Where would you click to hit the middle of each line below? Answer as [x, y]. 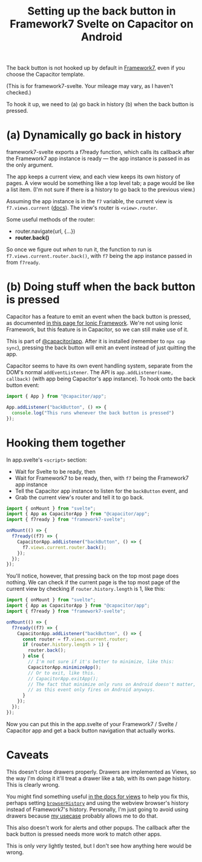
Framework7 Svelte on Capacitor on [102, 24]
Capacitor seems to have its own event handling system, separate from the [99, 366]
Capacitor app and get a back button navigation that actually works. [91, 730]
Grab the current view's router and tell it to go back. [80, 497]
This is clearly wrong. [33, 784]
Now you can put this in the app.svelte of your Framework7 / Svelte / [92, 724]
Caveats [28, 755]
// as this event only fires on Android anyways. [92, 690]
